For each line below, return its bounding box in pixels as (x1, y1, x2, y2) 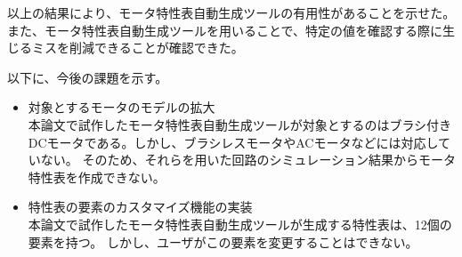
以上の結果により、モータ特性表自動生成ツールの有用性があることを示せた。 (7, 4, 456, 21)
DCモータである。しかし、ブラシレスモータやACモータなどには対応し (28, 133, 438, 151)
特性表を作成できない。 (28, 167, 166, 186)
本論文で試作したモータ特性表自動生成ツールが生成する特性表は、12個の (28, 214, 452, 233)
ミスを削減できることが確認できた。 (31, 38, 244, 57)
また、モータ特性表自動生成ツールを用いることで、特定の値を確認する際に (7, 20, 443, 39)
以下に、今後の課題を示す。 (7, 68, 168, 86)
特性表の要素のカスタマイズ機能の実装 (28, 197, 253, 216)
